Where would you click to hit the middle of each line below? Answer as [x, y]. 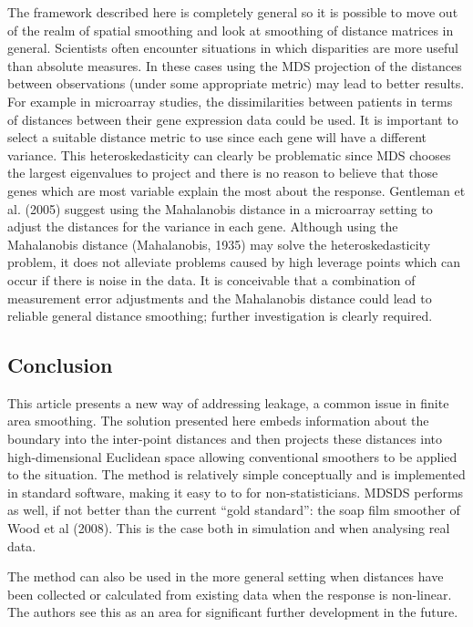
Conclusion [60, 365]
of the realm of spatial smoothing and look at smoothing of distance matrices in [231, 30]
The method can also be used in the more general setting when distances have [226, 576]
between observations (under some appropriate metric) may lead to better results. [236, 83]
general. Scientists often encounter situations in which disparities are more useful [233, 48]
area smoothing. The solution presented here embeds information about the [218, 421]
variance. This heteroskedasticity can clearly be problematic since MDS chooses [229, 154]
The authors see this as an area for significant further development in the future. [233, 612]
